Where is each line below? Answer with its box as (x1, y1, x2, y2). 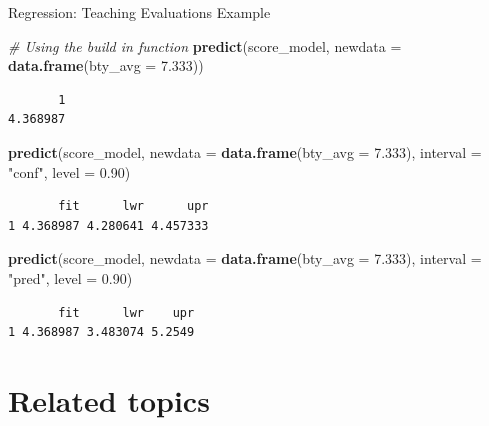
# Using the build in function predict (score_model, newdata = (8, 35, 402, 56)
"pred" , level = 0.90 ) (8, 267, 133, 288)
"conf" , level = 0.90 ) (8, 161, 131, 182)
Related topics (8, 379, 210, 420)
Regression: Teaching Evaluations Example (8, 2, 271, 22)
